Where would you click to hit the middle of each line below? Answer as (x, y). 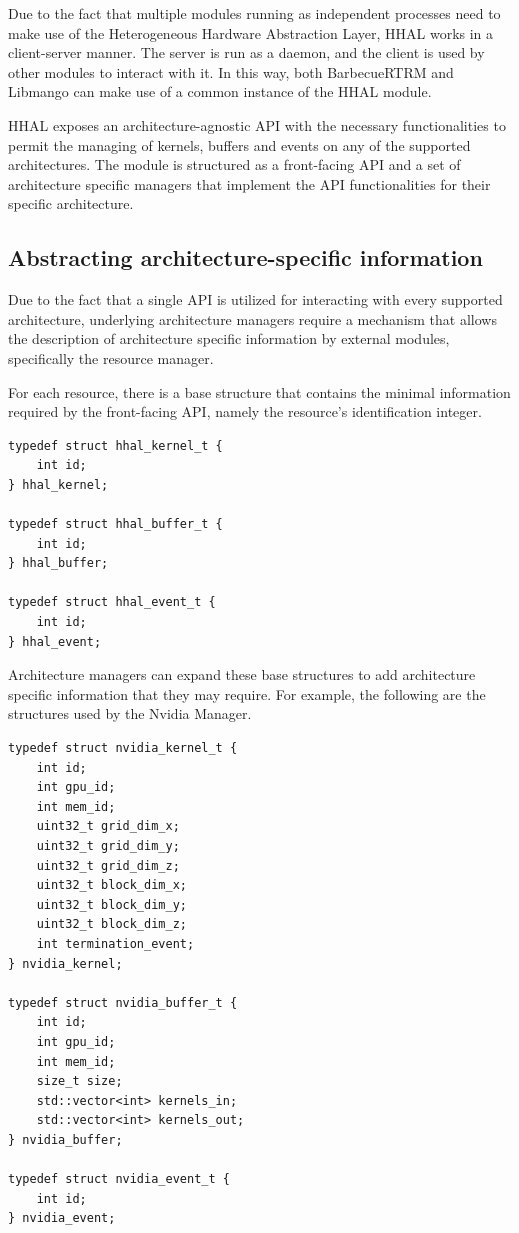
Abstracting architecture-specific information (245, 257)
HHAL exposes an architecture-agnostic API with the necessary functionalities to (257, 124)
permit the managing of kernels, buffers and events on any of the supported (239, 144)
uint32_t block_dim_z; (111, 924)
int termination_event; (115, 943)
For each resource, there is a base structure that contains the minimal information (259, 391)
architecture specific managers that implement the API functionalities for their (249, 183)
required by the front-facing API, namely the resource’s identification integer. (245, 411)
